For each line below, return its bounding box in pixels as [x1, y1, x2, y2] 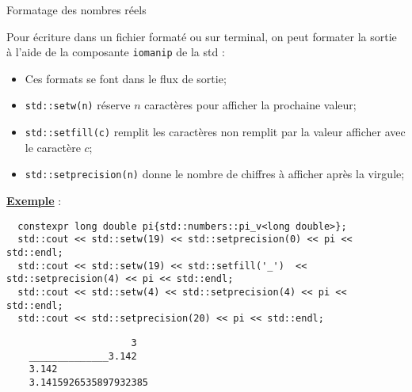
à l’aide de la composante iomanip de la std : [6, 44, 225, 60]
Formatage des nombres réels [6, 2, 147, 17]
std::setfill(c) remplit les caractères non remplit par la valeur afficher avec [25, 124, 406, 140]
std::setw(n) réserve [25, 97, 131, 113]
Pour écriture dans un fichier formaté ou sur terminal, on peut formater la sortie [6, 28, 397, 44]
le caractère [25, 139, 81, 155]
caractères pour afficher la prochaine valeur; [144, 97, 357, 113]
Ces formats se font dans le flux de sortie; [25, 70, 227, 86]
